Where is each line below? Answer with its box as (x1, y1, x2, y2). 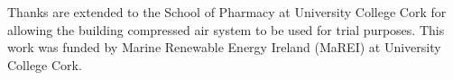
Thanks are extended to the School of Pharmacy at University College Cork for (7, 3, 447, 21)
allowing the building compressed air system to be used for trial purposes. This (7, 20, 445, 39)
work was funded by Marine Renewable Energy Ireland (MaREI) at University (7, 38, 441, 57)
